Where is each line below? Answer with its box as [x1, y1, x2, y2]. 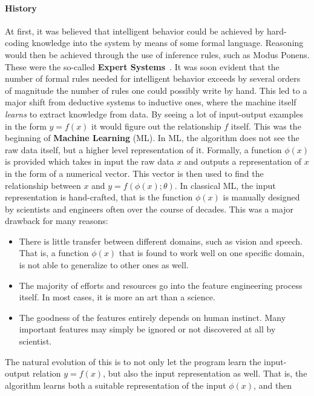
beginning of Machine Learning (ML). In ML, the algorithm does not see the [5, 131, 299, 144]
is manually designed [223, 191, 300, 203]
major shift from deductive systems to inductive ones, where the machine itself [5, 96, 296, 108]
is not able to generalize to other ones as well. [19, 259, 189, 271]
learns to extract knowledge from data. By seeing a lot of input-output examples [5, 107, 303, 120]
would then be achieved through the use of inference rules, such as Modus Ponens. [5, 48, 310, 61]
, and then [253, 378, 292, 391]
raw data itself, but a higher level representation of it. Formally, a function [5, 143, 282, 156]
